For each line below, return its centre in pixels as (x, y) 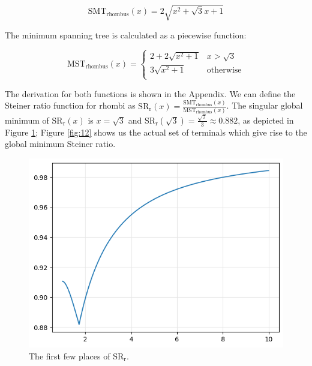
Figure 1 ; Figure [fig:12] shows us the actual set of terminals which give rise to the (156, 132)
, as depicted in (266, 120)
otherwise (224, 70)
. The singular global (265, 105)
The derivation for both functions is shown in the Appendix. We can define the (150, 93)
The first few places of (70, 355)
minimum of (27, 120)
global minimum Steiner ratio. (60, 144)
